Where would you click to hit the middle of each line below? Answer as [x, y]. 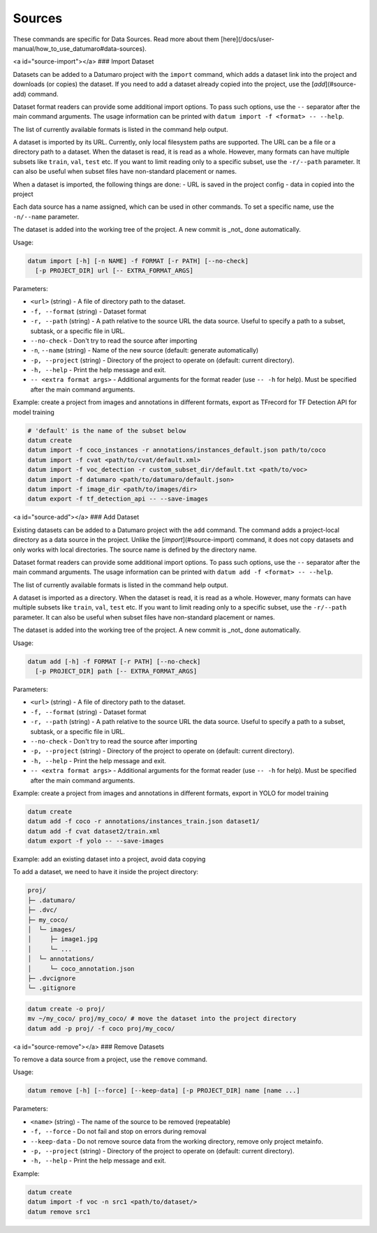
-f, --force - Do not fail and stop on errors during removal [118, 1132]
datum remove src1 [59, 1212]
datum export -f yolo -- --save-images [96, 841]
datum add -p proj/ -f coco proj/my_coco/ [101, 1028]
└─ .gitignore [52, 988]
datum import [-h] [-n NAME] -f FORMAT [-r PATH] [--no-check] [138, 261]
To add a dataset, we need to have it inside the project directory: [106, 872]
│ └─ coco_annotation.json [81, 968]
